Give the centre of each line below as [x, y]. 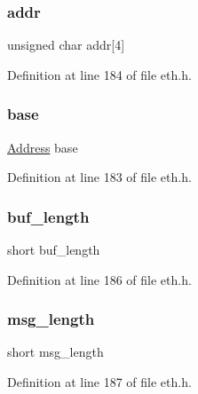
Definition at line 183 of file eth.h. [99, 177]
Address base [43, 147]
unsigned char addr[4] [66, 45]
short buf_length [54, 250]
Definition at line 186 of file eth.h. [99, 279]
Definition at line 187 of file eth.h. [99, 382]
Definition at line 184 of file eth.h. [99, 74]
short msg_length [55, 352]
